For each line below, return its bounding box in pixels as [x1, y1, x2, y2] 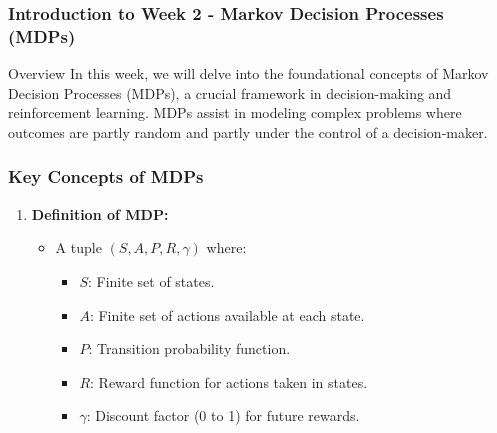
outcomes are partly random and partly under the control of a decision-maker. [8, 121, 488, 142]
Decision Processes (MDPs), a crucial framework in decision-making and [8, 82, 452, 103]
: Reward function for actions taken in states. [90, 371, 368, 392]
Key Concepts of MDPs [8, 164, 204, 189]
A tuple [55, 237, 102, 258]
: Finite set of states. [87, 270, 215, 291]
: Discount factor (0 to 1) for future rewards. [86, 405, 360, 426]
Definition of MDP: [31, 203, 169, 224]
